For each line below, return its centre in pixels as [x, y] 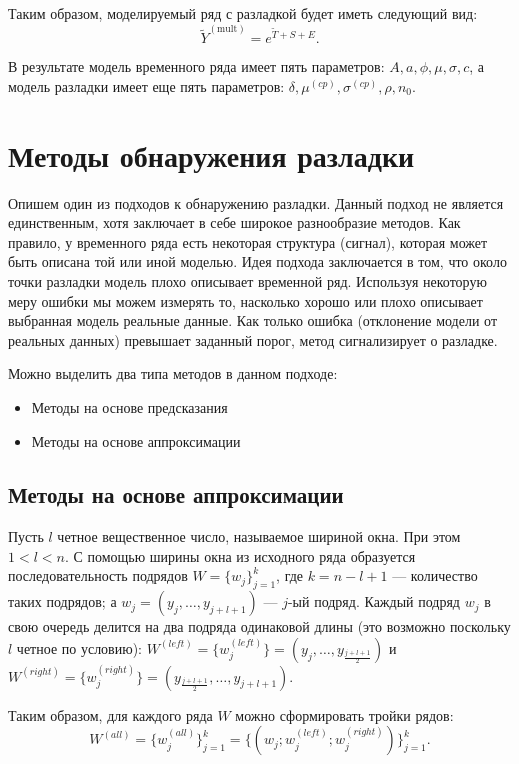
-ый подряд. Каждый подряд [373, 601]
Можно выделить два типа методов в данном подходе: [173, 373]
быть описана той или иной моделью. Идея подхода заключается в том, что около [257, 261]
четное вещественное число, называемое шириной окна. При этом [259, 536]
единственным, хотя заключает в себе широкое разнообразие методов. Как [234, 222]
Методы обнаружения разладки [211, 154]
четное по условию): [79, 647]
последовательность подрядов [98, 575]
